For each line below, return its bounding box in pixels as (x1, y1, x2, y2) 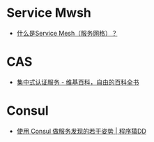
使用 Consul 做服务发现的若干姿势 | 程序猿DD (16, 127, 147, 135)
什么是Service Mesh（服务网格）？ (16, 29, 118, 37)
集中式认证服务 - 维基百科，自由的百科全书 (16, 78, 140, 86)
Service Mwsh (6, 5, 92, 21)
